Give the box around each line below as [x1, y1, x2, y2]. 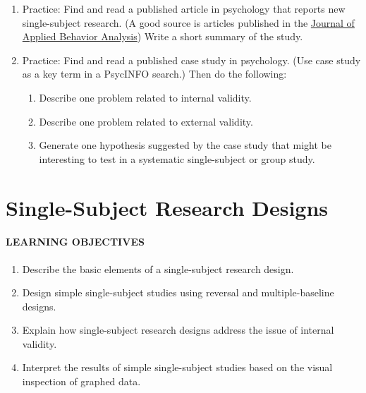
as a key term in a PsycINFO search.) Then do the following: [22, 66, 287, 81]
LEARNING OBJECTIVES [6, 234, 145, 249]
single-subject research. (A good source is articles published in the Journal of [22, 15, 355, 30]
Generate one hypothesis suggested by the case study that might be [39, 138, 331, 152]
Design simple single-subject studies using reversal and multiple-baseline [22, 285, 334, 300]
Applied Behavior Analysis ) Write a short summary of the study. [22, 29, 303, 44]
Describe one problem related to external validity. [39, 114, 253, 128]
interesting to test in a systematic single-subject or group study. [39, 151, 315, 166]
